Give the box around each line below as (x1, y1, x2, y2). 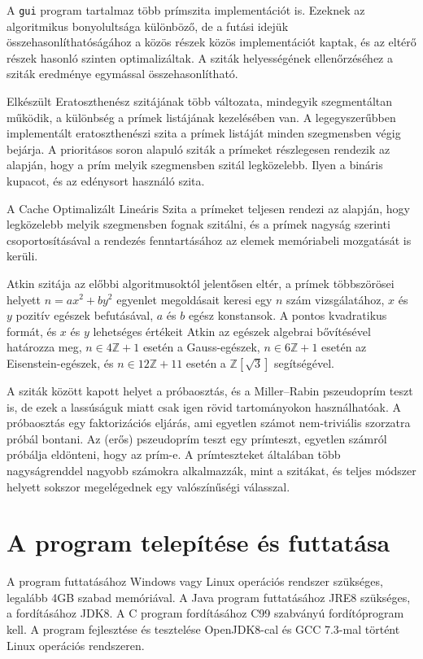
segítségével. (273, 354, 335, 371)
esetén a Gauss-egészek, (142, 338, 260, 356)
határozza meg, (7, 338, 82, 356)
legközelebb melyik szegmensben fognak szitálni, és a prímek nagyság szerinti (7, 216, 390, 233)
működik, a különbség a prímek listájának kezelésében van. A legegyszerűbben (7, 108, 396, 125)
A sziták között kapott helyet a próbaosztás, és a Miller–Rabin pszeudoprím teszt (7, 382, 413, 399)
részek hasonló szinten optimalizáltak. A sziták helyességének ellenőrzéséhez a (7, 49, 393, 66)
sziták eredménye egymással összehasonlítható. (7, 65, 238, 82)
